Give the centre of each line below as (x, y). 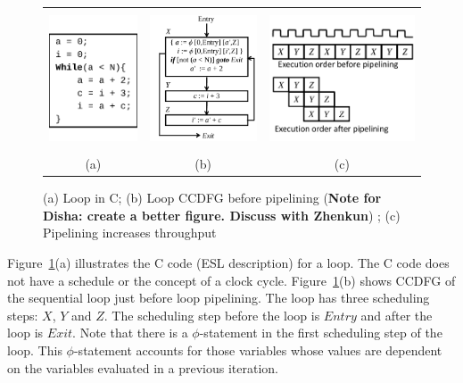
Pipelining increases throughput (130, 233)
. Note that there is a (130, 333)
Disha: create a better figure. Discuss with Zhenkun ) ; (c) (222, 215)
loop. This (35, 350)
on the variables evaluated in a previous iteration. (143, 367)
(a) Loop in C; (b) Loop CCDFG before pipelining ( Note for (212, 198)
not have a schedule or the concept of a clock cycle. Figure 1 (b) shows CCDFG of (231, 280)
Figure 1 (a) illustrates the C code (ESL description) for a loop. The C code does (228, 263)
